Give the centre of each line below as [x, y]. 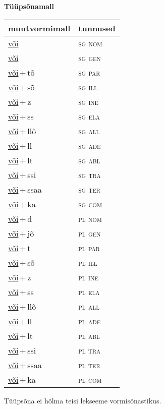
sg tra [90, 174]
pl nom [90, 218]
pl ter [89, 365]
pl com [90, 379]
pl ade [90, 321]
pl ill [88, 262]
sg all [89, 131]
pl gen [90, 233]
